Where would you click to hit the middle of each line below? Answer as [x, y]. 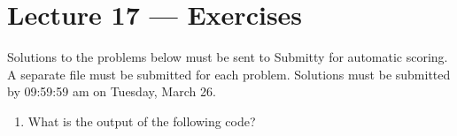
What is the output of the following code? [142, 121]
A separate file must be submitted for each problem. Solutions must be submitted [229, 74]
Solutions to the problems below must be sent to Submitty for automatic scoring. [228, 57]
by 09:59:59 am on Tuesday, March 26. [112, 91]
